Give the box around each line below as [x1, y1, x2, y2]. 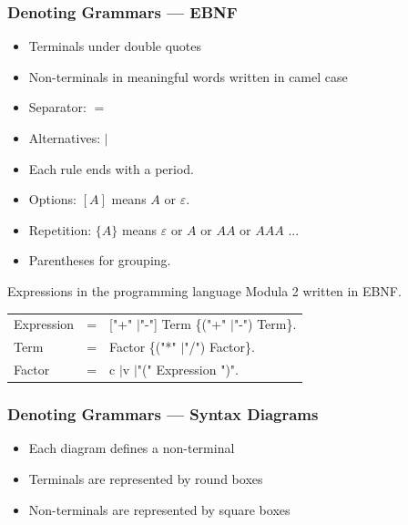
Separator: [28, 98, 87, 117]
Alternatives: [28, 129, 101, 147]
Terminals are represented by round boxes [28, 468, 263, 488]
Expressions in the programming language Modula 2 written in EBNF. [7, 281, 402, 300]
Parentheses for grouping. [28, 251, 171, 270]
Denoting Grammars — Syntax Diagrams [7, 403, 319, 426]
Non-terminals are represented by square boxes [28, 499, 291, 519]
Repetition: [28, 220, 92, 239]
